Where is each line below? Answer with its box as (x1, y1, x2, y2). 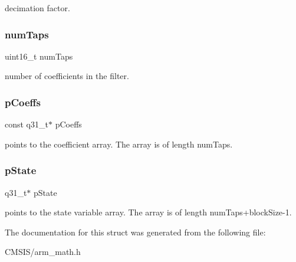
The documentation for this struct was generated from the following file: (5, 225, 266, 238)
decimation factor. (5, 2, 70, 14)
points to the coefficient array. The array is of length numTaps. (5, 137, 233, 150)
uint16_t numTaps (5, 50, 73, 62)
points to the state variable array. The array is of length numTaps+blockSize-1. (5, 206, 292, 218)
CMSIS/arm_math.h (5, 245, 81, 258)
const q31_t (5, 118, 48, 130)
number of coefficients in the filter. (5, 70, 129, 82)
